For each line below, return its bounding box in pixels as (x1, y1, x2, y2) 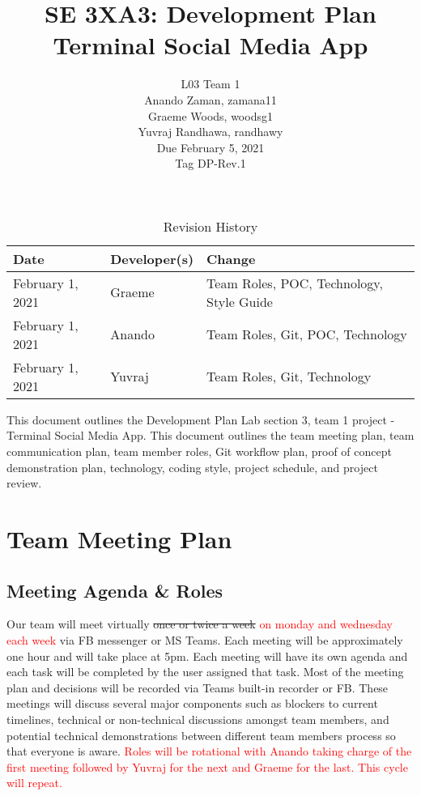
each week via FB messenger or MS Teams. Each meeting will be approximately (6, 632, 403, 649)
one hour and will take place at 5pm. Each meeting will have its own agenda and (6, 647, 408, 664)
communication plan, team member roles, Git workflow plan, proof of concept (6, 443, 392, 460)
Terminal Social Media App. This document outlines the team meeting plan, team (6, 427, 415, 444)
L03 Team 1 (181, 75, 240, 92)
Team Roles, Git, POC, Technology (206, 325, 407, 344)
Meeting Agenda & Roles (6, 577, 223, 602)
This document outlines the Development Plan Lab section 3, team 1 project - (6, 411, 395, 428)
